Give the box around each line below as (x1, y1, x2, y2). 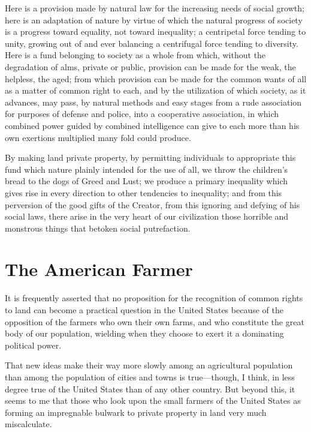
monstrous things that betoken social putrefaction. (5, 221, 191, 234)
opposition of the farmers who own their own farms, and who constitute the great (5, 315, 304, 328)
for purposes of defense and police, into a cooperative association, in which (5, 107, 279, 120)
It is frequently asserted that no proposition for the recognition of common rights (5, 292, 303, 304)
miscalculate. (5, 418, 52, 430)
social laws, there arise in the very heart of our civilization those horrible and (5, 210, 289, 223)
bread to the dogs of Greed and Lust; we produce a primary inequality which (5, 175, 288, 187)
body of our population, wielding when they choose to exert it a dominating (5, 327, 284, 340)
